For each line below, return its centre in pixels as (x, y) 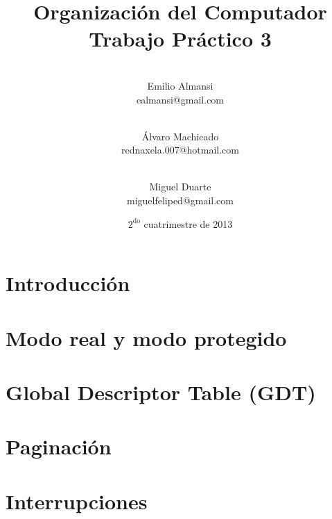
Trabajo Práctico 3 (180, 39)
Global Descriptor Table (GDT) (161, 392)
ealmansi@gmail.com (180, 99)
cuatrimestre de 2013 (188, 223)
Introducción (68, 283)
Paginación (59, 446)
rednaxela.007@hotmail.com (180, 150)
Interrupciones (77, 501)
